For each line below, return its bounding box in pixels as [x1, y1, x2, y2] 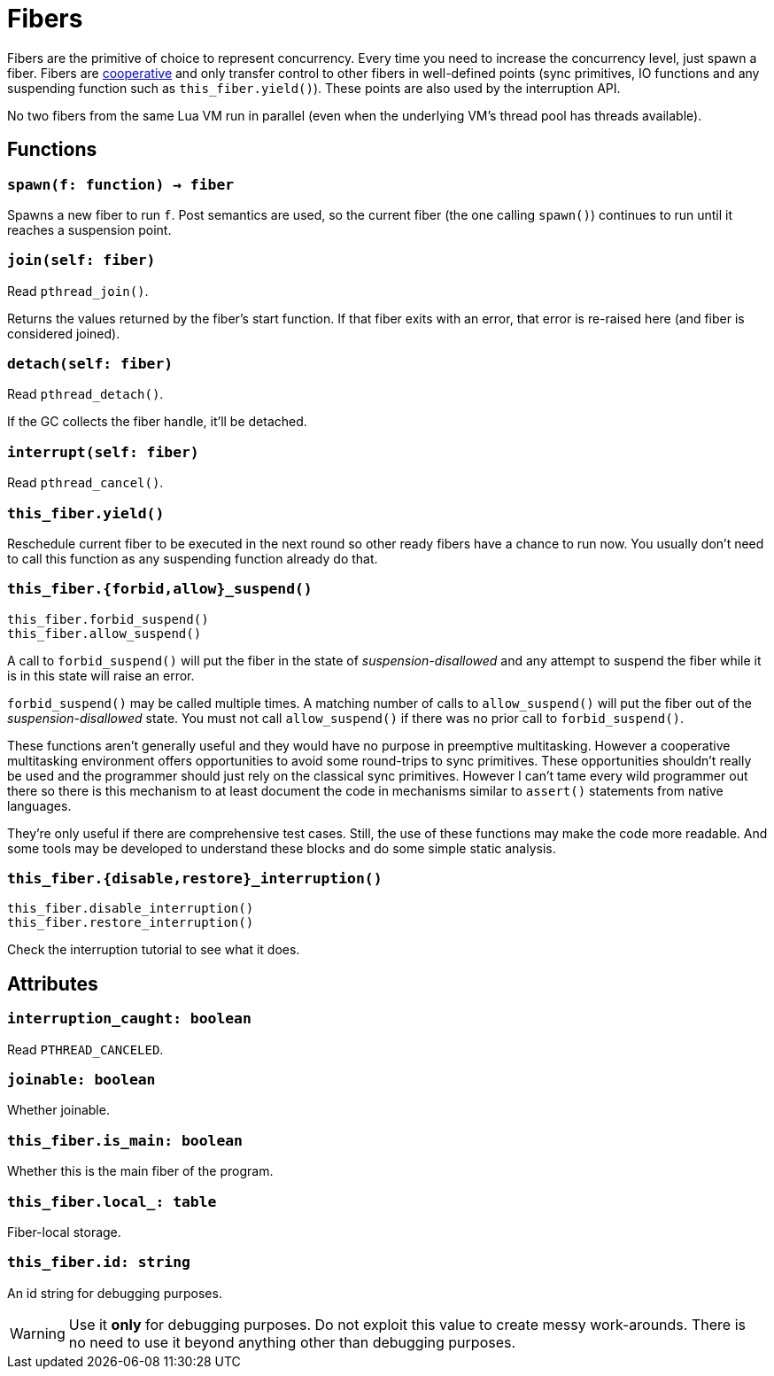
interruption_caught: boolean [7, 1010, 252, 1028]
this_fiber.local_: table [7, 1193, 217, 1210]
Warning [10, 1324, 66, 1342]
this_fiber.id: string [7, 1254, 190, 1271]
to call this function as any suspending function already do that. [7, 550, 378, 566]
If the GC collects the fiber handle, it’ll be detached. [7, 414, 307, 430]
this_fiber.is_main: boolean [7, 1131, 243, 1149]
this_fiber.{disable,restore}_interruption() [7, 870, 383, 888]
